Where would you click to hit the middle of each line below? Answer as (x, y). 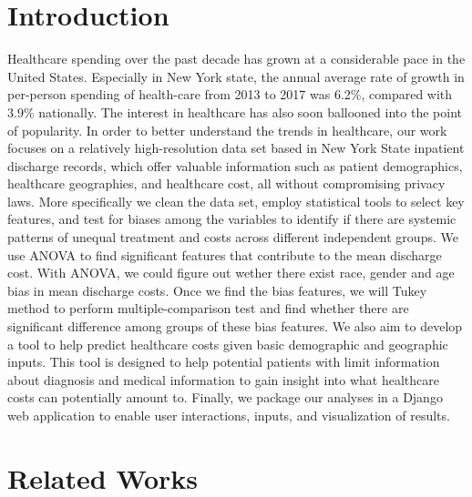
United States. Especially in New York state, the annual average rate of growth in (236, 76)
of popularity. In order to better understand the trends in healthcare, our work (227, 130)
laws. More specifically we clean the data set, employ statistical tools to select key (236, 201)
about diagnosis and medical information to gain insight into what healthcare (224, 379)
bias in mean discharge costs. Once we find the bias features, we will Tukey (217, 290)
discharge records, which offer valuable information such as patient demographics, (235, 165)
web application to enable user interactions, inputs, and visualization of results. (229, 415)
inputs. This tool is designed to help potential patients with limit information (224, 362)
